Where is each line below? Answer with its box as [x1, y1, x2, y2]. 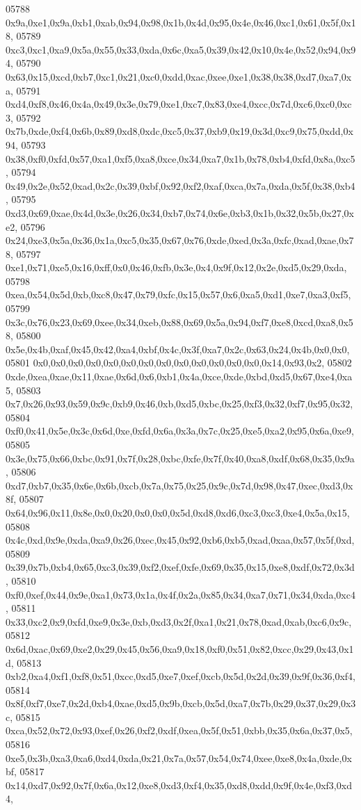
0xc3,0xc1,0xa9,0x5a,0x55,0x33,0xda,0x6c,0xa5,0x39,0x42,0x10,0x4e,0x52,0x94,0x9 [6, 42, 356, 56]
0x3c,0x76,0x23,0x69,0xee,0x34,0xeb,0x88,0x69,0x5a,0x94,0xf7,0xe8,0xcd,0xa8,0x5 [6, 314, 353, 329]
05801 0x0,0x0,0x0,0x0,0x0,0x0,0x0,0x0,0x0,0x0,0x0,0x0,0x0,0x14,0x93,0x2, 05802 [6, 355, 352, 370]
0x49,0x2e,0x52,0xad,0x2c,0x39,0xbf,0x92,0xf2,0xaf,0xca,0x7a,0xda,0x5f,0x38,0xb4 [6, 178, 355, 193]
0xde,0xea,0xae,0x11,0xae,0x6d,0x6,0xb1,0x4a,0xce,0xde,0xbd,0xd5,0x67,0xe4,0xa [6, 369, 353, 384]
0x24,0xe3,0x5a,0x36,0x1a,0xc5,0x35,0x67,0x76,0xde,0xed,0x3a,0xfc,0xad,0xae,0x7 [6, 233, 354, 248]
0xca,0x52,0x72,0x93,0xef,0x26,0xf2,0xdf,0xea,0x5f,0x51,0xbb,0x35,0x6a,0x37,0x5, [6, 723, 353, 738]
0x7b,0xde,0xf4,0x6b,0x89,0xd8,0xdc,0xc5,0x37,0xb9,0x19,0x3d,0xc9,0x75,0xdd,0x [6, 124, 353, 138]
